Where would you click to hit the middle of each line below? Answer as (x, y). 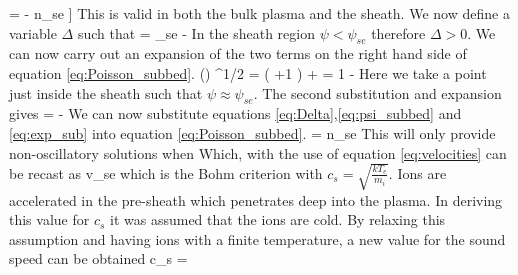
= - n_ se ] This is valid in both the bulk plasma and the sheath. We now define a (259, 13)
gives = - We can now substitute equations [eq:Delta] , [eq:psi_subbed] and (235, 113)
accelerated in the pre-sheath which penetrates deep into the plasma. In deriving (256, 199)
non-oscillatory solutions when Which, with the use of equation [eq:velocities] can (258, 152)
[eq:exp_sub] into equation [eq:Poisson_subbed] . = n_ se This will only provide (252, 132)
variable (33, 32)
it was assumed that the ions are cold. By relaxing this (278, 219)
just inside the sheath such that (106, 92)
